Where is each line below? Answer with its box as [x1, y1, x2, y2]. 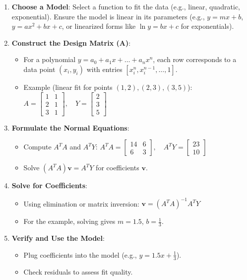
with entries [86, 64, 123, 74]
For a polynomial [23, 54, 76, 65]
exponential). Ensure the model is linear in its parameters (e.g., [11, 11, 205, 21]
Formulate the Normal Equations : [11, 122, 129, 133]
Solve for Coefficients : [11, 180, 87, 191]
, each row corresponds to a [153, 54, 237, 65]
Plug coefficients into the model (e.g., [23, 249, 137, 260]
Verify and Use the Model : [11, 233, 105, 243]
